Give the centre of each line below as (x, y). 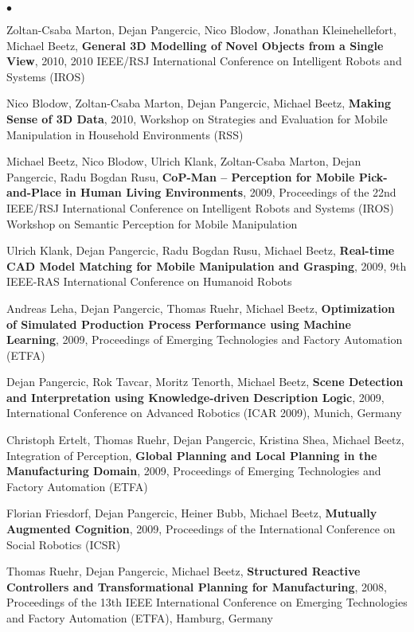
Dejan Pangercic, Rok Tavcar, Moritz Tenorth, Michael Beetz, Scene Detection (205, 382)
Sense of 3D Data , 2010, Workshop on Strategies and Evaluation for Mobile (197, 118)
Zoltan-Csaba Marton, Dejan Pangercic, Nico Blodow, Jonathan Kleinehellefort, (201, 29)
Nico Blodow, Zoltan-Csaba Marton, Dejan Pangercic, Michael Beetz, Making (199, 103)
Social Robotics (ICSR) (64, 544)
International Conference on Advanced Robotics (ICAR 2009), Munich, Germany (204, 413)
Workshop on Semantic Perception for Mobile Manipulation (152, 223)
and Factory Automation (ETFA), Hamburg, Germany (140, 618)
